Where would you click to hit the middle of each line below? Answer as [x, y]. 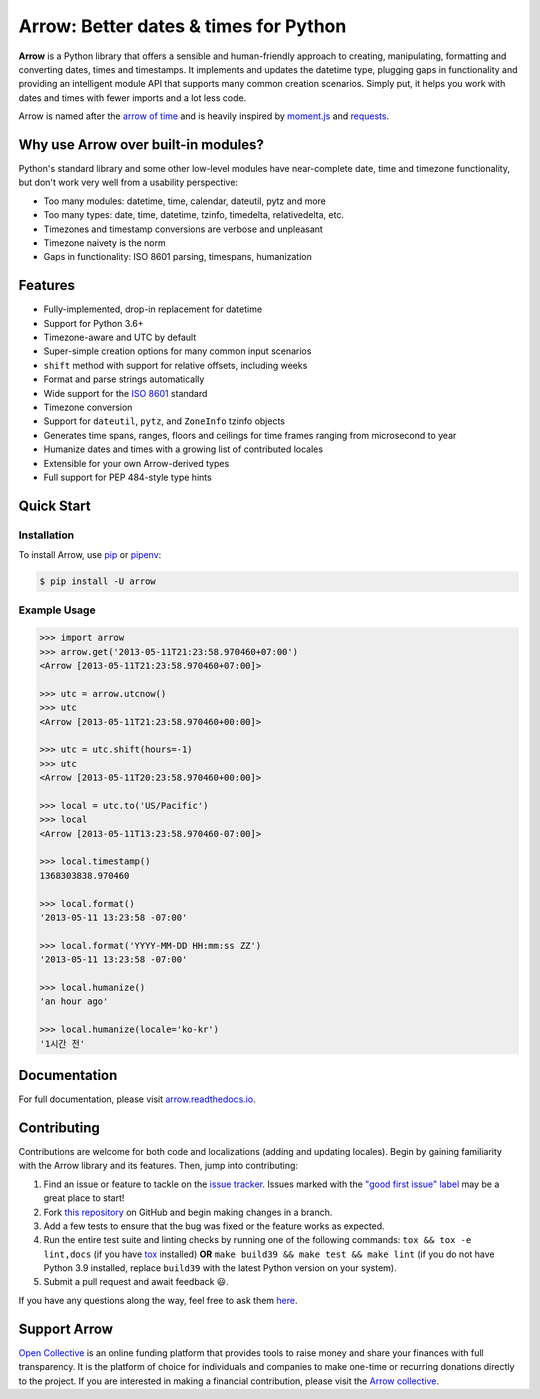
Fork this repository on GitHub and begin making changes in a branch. [188, 1212]
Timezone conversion [88, 407]
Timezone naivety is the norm [104, 242]
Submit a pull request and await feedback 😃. [136, 1282]
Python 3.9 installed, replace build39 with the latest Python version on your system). [220, 1268]
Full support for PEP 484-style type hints [127, 477]
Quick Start [54, 505]
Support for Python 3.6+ [93, 323]
